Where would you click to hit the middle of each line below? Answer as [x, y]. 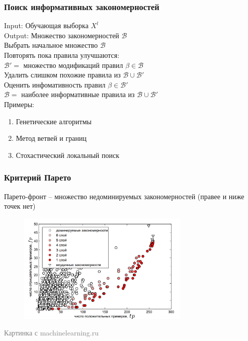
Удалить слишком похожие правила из [62, 75]
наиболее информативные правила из [78, 94]
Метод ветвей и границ [51, 138]
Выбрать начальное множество [51, 45]
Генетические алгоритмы [54, 121]
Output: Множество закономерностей [62, 35]
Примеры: [19, 104]
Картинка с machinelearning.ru [52, 333]
